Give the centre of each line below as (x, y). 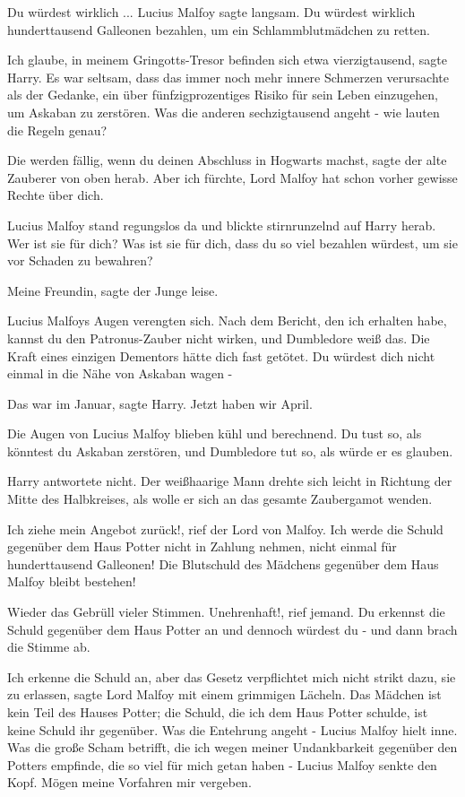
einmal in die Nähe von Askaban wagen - (120, 373)
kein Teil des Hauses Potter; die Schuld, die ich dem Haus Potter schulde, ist (218, 712)
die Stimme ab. (49, 647)
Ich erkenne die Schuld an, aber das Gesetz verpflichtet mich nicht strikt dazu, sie (232, 676)
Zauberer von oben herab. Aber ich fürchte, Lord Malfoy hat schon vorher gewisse (232, 177)
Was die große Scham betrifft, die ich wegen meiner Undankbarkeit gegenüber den (232, 747)
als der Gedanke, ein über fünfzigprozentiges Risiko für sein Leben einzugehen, (223, 95)
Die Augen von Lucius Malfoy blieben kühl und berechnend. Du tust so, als (215, 433)
